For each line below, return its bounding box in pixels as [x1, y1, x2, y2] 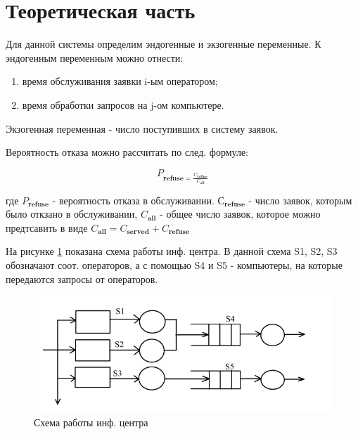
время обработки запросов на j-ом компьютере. [22, 97, 224, 112]
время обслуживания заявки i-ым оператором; [22, 74, 218, 88]
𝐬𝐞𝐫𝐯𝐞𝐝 [127, 228, 150, 236]
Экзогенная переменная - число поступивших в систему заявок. [6, 121, 279, 136]
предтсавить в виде [6, 220, 88, 235]
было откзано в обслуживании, [6, 206, 138, 221]
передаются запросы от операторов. [6, 271, 158, 286]
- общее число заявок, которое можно [160, 206, 321, 221]
